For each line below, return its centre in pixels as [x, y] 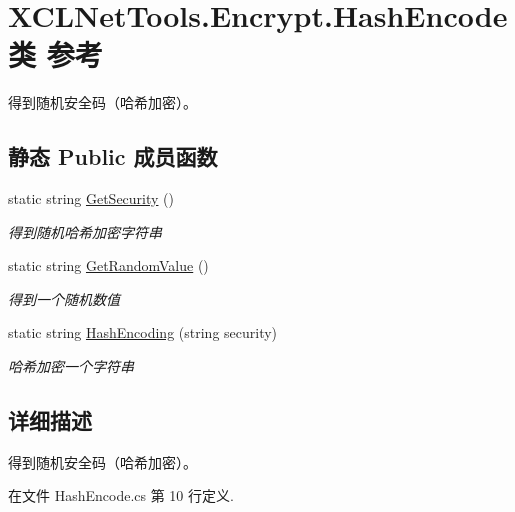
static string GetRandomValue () [108, 265]
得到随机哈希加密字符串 [85, 231]
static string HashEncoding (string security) [143, 332]
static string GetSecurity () [91, 198]
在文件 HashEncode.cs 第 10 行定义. [121, 495]
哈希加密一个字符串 [71, 366]
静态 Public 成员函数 [113, 156]
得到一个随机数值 [64, 298]
